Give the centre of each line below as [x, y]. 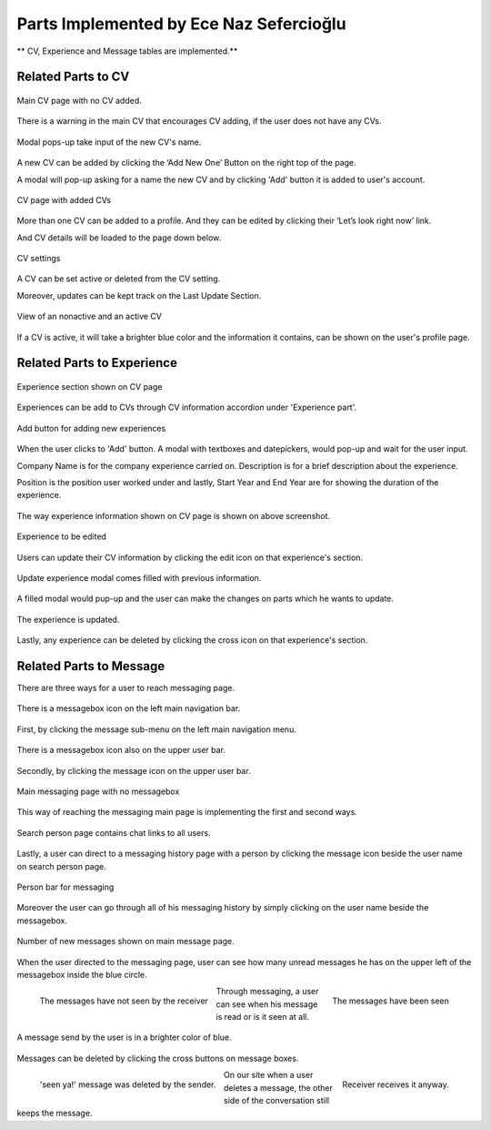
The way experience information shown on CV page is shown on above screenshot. [174, 515]
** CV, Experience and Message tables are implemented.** [127, 51]
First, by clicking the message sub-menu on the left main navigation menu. [157, 729]
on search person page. [61, 866]
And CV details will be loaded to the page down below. [119, 238]
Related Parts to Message [91, 666]
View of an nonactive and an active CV [90, 316]
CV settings [39, 259]
